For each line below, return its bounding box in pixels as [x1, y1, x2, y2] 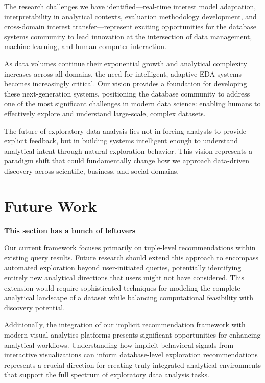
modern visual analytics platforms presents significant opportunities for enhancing [4, 329, 261, 340]
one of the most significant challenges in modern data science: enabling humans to [4, 98, 261, 109]
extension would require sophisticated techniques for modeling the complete [4, 282, 240, 293]
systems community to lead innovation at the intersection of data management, [4, 31, 252, 41]
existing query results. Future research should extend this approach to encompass [4, 252, 259, 262]
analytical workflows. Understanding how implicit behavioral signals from [4, 339, 234, 350]
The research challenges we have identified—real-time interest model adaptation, [4, 1, 256, 11]
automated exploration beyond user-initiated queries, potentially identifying [4, 262, 242, 273]
